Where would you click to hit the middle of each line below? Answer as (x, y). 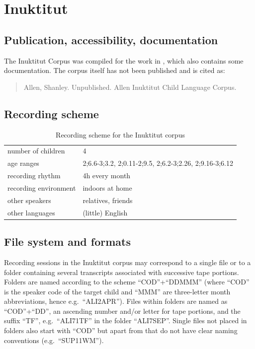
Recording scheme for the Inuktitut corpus (120, 134)
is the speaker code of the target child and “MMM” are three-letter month (117, 291)
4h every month (107, 175)
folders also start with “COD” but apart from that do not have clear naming (121, 330)
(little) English (105, 212)
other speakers (29, 200)
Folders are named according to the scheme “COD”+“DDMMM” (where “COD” (127, 282)
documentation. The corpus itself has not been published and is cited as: (115, 70)
